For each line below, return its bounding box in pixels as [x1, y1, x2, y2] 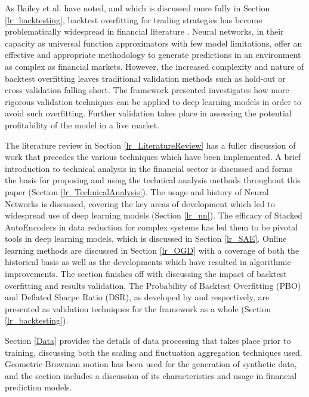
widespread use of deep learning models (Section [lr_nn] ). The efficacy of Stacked [5, 209, 302, 221]
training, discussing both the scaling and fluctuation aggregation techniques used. [5, 346, 302, 358]
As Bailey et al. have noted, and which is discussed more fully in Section [5, 2, 270, 14]
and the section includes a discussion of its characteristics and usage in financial [5, 369, 297, 381]
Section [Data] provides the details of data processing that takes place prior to [5, 334, 291, 347]
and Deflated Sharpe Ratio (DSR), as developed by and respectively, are [5, 291, 270, 303]
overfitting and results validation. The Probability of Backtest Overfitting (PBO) [5, 279, 301, 291]
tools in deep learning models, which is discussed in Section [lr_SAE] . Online [5, 232, 287, 245]
